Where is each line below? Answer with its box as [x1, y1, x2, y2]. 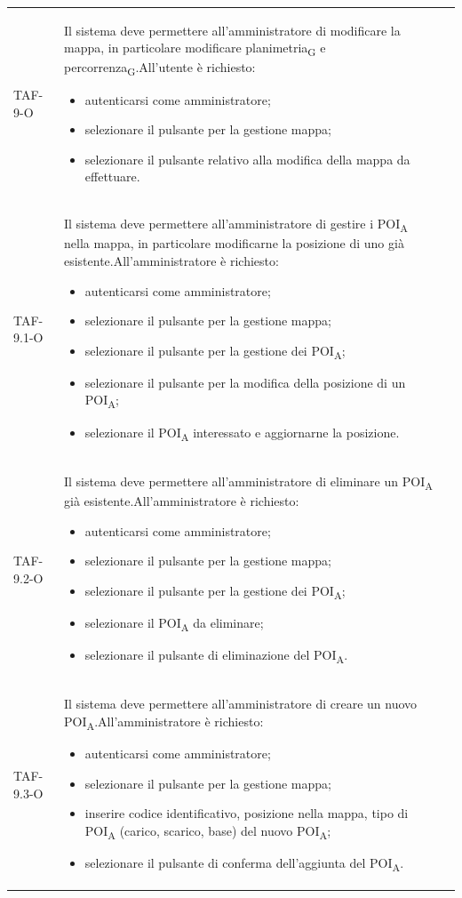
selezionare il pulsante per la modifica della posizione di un [84, 373, 406, 391]
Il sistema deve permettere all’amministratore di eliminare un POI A [63, 471, 433, 493]
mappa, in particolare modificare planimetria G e [63, 38, 326, 60]
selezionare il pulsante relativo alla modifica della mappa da [84, 149, 410, 168]
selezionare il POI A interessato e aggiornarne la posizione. [84, 422, 400, 444]
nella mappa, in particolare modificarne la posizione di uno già [63, 234, 404, 253]
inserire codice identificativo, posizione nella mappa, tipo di [84, 804, 409, 822]
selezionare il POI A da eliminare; [84, 613, 264, 634]
